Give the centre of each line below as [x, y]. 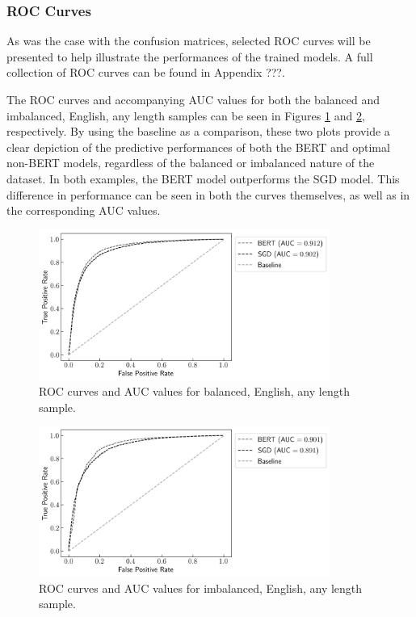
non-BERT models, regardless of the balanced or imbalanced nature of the [191, 163]
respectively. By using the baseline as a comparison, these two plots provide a [198, 131]
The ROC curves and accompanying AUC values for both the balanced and [193, 99]
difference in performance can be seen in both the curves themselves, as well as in [208, 194]
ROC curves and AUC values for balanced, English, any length [194, 391]
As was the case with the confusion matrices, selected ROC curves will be [189, 41]
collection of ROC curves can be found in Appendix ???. [146, 72]
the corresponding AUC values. [84, 210]
